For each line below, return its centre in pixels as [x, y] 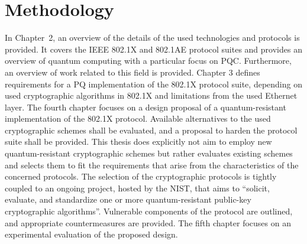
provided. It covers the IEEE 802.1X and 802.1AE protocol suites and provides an [153, 49]
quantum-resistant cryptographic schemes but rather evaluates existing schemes [149, 153]
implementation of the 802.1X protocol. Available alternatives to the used [138, 118]
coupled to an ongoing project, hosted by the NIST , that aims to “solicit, [137, 188]
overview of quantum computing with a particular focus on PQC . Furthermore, [148, 61]
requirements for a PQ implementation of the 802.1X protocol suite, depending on [153, 84]
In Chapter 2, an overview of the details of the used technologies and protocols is [152, 38]
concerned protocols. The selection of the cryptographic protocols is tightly [141, 176]
